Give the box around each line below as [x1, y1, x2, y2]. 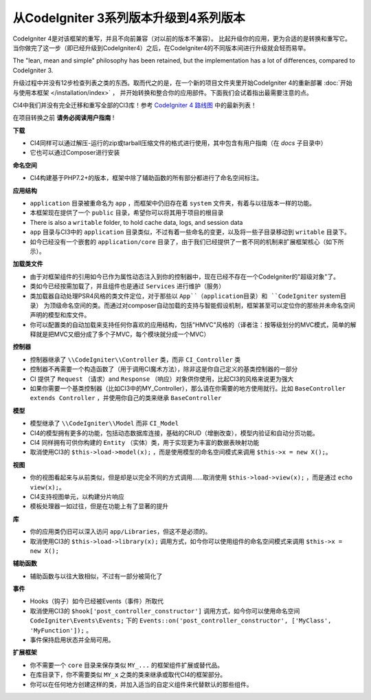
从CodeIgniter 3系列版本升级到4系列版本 [12, 10, 245, 25]
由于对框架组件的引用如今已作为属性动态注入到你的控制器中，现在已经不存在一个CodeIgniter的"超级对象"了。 [30, 272, 340, 281]
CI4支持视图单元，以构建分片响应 [30, 492, 125, 501]
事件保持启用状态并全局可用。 [30, 636, 115, 644]
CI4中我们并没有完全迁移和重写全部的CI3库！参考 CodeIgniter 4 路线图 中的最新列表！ [12, 100, 257, 109]
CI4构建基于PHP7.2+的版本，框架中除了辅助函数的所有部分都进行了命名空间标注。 [30, 174, 263, 182]
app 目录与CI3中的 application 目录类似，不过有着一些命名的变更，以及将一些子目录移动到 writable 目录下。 [30, 228, 350, 237]
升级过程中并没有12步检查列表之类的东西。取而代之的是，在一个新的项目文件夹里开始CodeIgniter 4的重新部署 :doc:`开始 [12, 79, 352, 87]
